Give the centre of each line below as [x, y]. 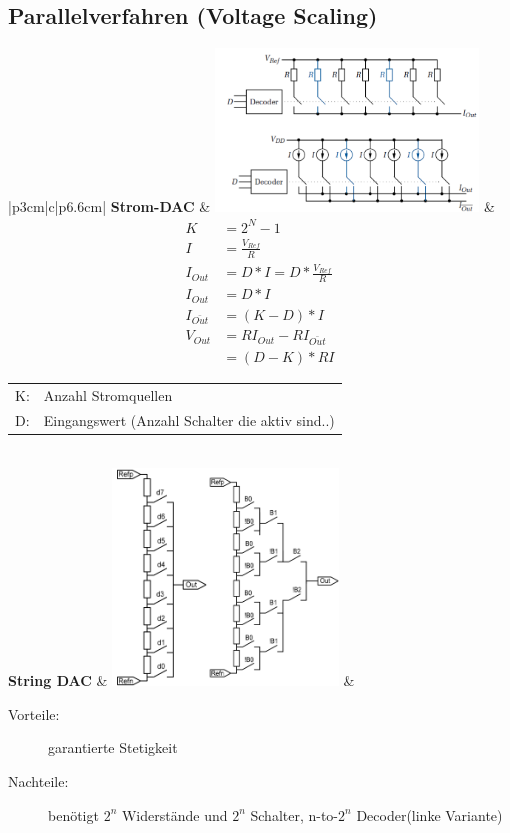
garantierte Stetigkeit [113, 747]
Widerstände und [174, 814]
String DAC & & [181, 680]
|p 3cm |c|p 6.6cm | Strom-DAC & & [251, 205]
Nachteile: [38, 781]
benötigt [73, 814]
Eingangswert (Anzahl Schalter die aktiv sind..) [189, 419]
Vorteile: [34, 713]
